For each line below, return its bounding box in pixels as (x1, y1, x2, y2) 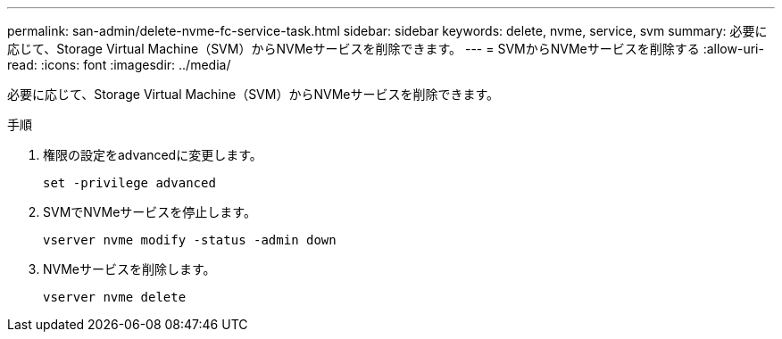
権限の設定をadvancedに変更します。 (43, 147, 262, 162)
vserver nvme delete (43, 290, 187, 304)
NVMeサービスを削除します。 (43, 261, 216, 277)
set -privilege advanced (43, 176, 216, 190)
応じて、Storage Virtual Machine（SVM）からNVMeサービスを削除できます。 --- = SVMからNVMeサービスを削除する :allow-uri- (7, 41, 764, 56)
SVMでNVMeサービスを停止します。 (43, 204, 256, 219)
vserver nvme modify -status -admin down (43, 233, 337, 247)
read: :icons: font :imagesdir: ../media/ (7, 57, 231, 72)
